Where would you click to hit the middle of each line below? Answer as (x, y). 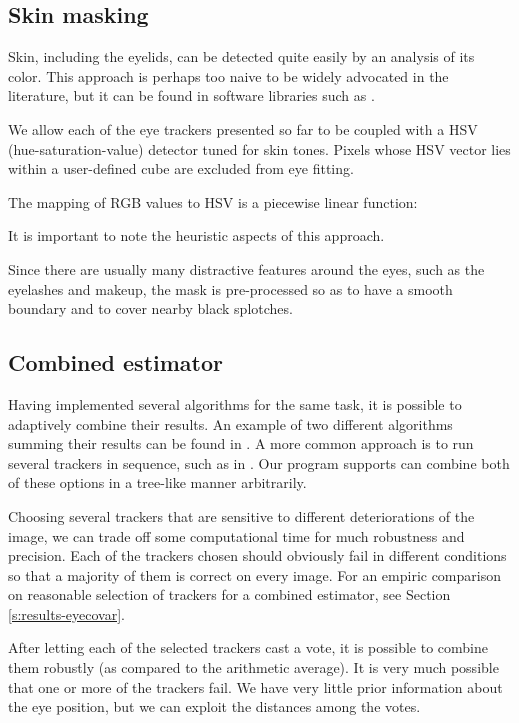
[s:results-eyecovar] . (66, 613)
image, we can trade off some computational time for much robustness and (236, 535)
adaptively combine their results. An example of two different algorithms (230, 423)
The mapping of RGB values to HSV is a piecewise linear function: (213, 201)
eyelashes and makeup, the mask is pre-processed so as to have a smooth (230, 288)
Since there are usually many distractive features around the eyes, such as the (246, 268)
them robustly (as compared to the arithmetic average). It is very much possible (253, 667)
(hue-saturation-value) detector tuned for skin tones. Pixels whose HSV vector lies (259, 148)
